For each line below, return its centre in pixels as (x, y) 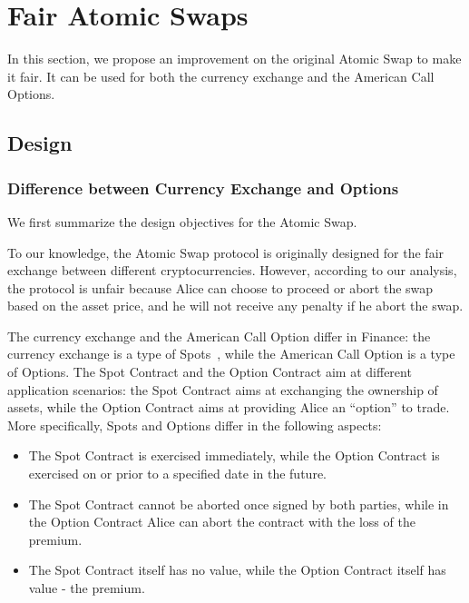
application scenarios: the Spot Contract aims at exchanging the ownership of (223, 389)
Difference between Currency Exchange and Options (203, 188)
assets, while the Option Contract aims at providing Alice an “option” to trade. (229, 407)
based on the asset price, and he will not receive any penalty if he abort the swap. (235, 306)
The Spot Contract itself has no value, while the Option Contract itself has (237, 570)
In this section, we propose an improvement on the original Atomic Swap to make (234, 59)
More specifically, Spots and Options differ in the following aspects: (195, 425)
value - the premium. (87, 588)
